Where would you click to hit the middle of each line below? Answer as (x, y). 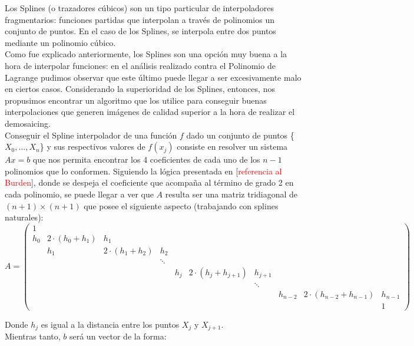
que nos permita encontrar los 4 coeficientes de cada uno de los (146, 159)
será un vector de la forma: (118, 336)
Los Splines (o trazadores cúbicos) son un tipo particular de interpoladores (140, 8)
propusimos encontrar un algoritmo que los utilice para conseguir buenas (136, 100)
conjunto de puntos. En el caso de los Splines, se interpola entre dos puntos (140, 31)
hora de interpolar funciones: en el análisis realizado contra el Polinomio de (140, 65)
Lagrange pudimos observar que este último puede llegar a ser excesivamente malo (153, 77)
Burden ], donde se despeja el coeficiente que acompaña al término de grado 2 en (149, 182)
